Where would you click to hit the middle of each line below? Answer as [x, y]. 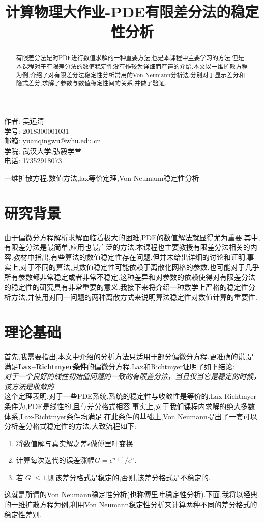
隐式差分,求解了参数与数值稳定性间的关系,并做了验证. [91, 83]
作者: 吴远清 [24, 120]
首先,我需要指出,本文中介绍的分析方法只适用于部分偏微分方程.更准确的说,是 [129, 356]
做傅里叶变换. [113, 443]
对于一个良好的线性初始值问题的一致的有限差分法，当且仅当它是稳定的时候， [132, 376]
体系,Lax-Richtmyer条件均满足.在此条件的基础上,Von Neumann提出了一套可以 [131, 416]
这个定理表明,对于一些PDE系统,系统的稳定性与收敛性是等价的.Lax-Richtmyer [130, 396]
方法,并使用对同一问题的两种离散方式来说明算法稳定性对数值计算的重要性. [134, 297]
